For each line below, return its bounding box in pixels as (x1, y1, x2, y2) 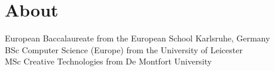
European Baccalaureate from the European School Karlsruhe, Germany (5, 32, 270, 44)
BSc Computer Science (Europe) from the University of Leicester (5, 43, 243, 56)
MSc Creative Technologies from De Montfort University (5, 55, 212, 67)
